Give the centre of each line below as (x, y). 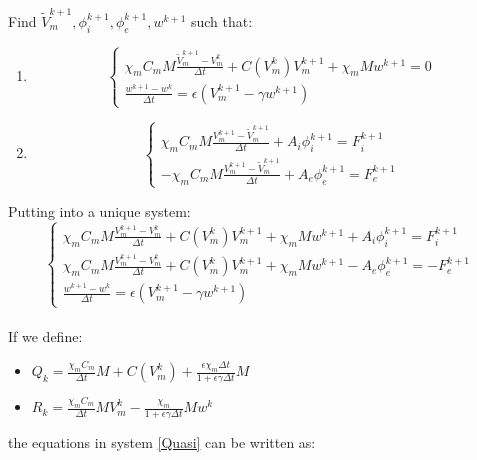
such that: (221, 20)
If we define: (45, 336)
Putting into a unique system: (99, 210)
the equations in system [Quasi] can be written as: (162, 442)
